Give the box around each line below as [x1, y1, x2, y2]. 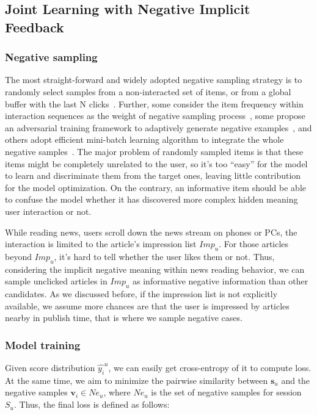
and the [281, 374, 310, 386]
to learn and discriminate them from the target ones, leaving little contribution [5, 169, 301, 182]
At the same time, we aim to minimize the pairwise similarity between [5, 374, 268, 386]
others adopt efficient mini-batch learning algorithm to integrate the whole [5, 133, 284, 146]
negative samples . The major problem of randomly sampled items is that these [5, 145, 304, 157]
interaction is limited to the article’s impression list [5, 237, 197, 250]
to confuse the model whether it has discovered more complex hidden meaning [5, 193, 298, 206]
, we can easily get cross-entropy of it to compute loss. [108, 361, 312, 374]
